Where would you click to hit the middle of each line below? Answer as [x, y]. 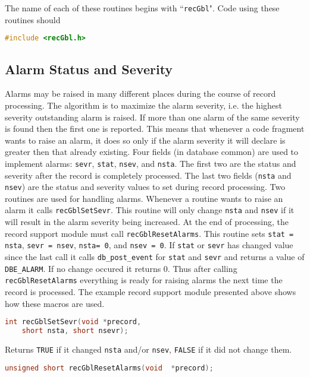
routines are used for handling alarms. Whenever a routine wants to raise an [144, 198]
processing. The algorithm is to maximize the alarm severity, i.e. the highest [144, 105]
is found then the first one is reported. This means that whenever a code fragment [155, 129]
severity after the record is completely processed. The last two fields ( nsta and [148, 175]
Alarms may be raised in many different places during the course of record [140, 94]
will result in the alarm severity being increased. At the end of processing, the [147, 222]
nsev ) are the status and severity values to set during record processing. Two [145, 187]
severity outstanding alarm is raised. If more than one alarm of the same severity [152, 117]
